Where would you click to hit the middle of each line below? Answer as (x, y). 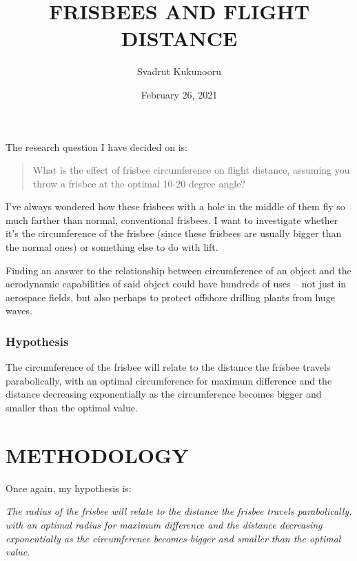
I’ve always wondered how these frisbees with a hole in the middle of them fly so (175, 206)
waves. (19, 310)
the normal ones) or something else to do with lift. (112, 247)
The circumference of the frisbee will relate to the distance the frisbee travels (168, 367)
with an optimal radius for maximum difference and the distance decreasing (164, 524)
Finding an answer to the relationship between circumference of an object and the (178, 270)
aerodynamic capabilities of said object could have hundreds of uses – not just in (176, 284)
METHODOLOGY (97, 455)
